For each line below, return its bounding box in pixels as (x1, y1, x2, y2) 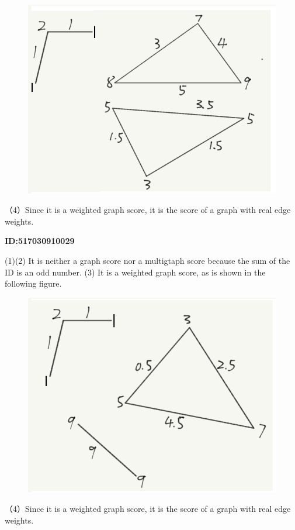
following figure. (5, 277, 62, 290)
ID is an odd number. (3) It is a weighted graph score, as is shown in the (5, 266, 266, 278)
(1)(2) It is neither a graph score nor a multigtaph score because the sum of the (5, 254, 290, 266)
